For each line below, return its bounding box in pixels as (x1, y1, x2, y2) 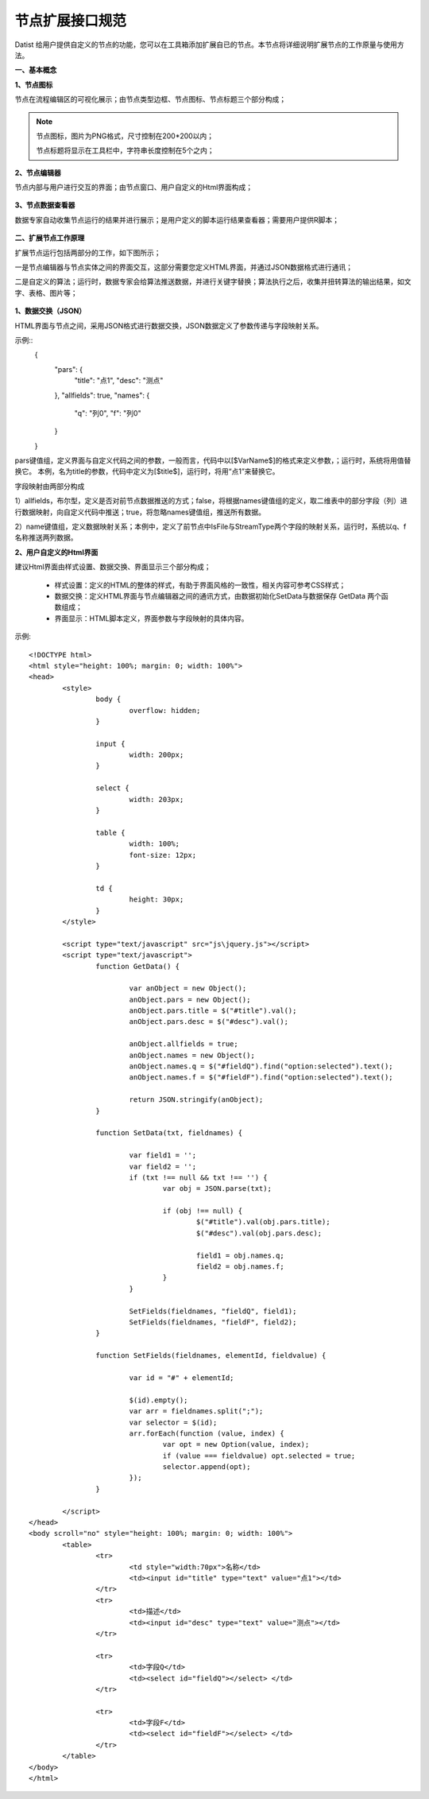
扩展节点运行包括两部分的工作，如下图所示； (14, 247, 161, 258)
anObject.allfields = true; (129, 1040, 238, 1049)
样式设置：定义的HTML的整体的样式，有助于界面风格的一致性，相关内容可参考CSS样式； (54, 580, 346, 590)
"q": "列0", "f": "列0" (74, 408, 142, 417)
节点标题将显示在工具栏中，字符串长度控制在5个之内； (36, 145, 214, 155)
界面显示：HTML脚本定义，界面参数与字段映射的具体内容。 (54, 613, 249, 623)
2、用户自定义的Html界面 (14, 547, 99, 556)
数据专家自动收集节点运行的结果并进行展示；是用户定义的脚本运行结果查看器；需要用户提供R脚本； (14, 215, 340, 224)
